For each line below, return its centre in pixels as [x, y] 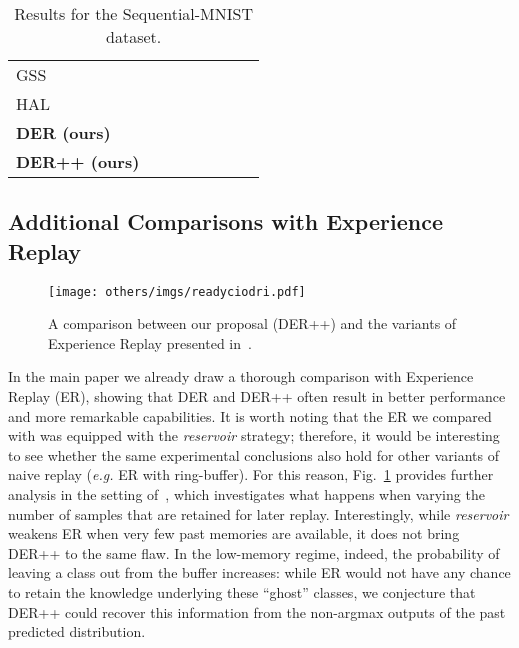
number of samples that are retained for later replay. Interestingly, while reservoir [258, 513]
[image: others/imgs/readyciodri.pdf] [177, 291]
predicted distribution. [77, 631]
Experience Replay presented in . [150, 342]
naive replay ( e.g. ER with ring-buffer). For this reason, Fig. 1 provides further [251, 474]
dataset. [134, 36]
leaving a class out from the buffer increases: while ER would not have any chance [259, 572]
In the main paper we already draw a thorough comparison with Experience [241, 376]
